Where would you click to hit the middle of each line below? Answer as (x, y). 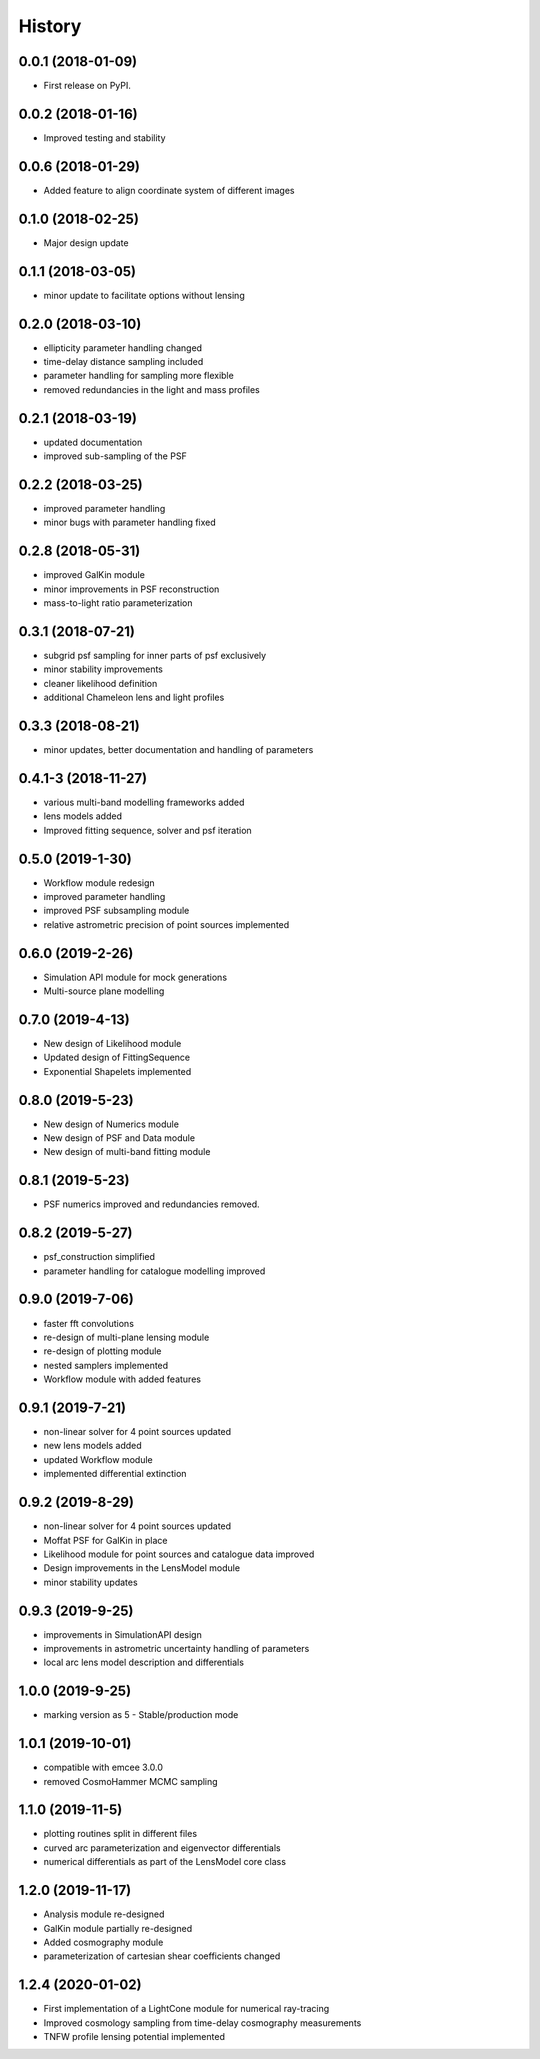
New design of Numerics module (111, 1124)
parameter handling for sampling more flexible (138, 376)
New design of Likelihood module (112, 1043)
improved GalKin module (94, 575)
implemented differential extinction (115, 1474)
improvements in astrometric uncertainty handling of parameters (176, 1648)
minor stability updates (91, 1582)
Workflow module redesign (99, 882)
